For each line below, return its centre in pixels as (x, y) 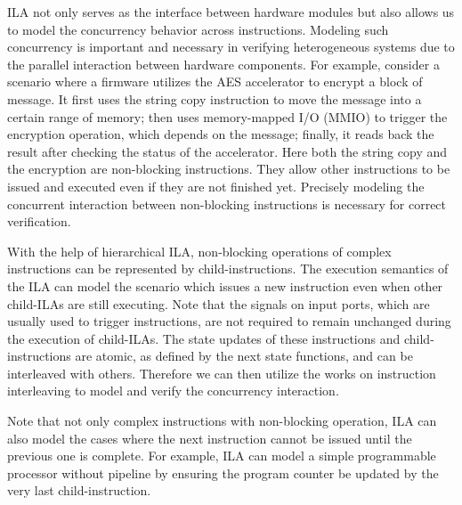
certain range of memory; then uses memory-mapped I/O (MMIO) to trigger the (227, 116)
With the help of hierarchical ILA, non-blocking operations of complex (199, 251)
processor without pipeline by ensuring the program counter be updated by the (223, 472)
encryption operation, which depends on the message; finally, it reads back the (221, 134)
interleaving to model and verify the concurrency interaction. (173, 391)
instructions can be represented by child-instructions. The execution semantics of (228, 269)
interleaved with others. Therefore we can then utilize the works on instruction (222, 373)
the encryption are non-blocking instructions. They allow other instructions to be (229, 169)
